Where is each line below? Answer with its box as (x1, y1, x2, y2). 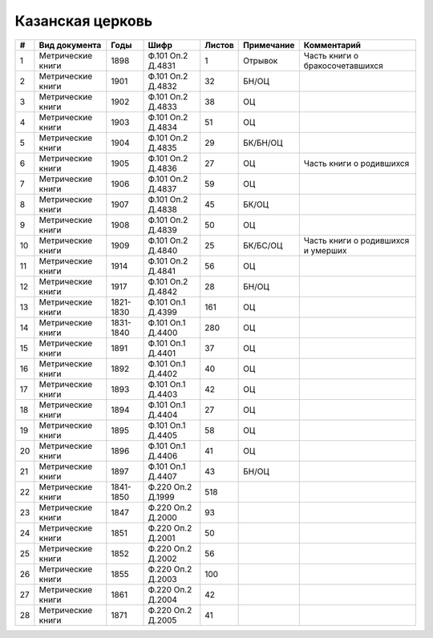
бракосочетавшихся (303, 60, 384, 71)
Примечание (243, 39, 295, 50)
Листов (204, 39, 234, 50)
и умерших (303, 244, 348, 256)
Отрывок (243, 55, 278, 66)
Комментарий (303, 39, 361, 50)
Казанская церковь (14, 12, 153, 30)
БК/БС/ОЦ (243, 240, 283, 251)
